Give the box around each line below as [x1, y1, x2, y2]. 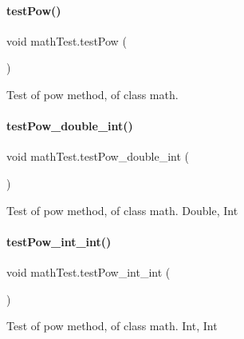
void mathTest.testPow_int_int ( [6, 263, 171, 280]
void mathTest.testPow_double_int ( [6, 148, 190, 165]
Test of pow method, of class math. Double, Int [6, 201, 238, 218]
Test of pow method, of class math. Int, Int [6, 317, 218, 334]
